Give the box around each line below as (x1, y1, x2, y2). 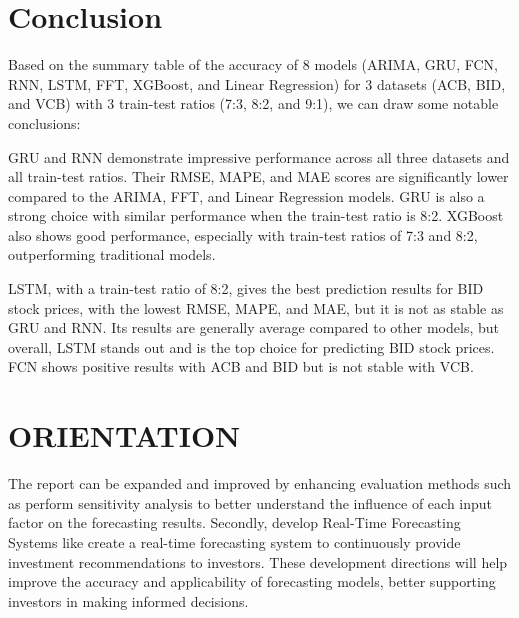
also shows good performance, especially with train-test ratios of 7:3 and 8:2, (8, 224, 478, 245)
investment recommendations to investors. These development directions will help (8, 551, 508, 572)
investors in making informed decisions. (8, 590, 249, 611)
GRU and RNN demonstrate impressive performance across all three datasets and (8, 146, 510, 167)
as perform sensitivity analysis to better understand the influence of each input (8, 492, 493, 513)
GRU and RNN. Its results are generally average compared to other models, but (8, 317, 499, 338)
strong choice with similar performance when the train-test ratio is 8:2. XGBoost (8, 205, 504, 226)
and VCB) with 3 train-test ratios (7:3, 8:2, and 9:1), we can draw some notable (8, 93, 499, 114)
